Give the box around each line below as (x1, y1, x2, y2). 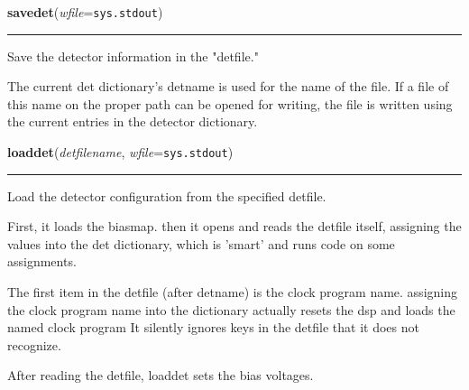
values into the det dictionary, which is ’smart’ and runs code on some (7, 234, 395, 253)
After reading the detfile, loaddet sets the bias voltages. (7, 366, 314, 385)
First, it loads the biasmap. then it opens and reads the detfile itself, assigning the (7, 217, 462, 236)
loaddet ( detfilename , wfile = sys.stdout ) (7, 143, 234, 162)
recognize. (7, 335, 61, 354)
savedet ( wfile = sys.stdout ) (7, 3, 163, 21)
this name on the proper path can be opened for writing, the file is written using (7, 94, 453, 113)
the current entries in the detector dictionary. (7, 112, 258, 131)
